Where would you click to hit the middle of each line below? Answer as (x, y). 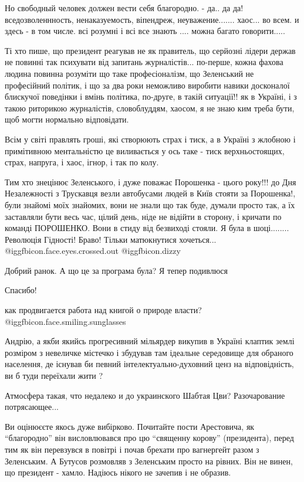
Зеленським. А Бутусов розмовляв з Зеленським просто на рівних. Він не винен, (149, 461)
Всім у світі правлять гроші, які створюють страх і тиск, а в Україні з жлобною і (150, 139)
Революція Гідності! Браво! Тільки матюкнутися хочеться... (111, 239)
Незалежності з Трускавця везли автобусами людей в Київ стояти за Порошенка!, (150, 193)
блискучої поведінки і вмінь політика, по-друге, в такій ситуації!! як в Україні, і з (151, 96)
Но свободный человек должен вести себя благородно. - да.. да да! (124, 8)
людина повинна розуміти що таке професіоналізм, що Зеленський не (129, 73)
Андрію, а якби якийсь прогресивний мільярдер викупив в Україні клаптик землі (150, 341)
